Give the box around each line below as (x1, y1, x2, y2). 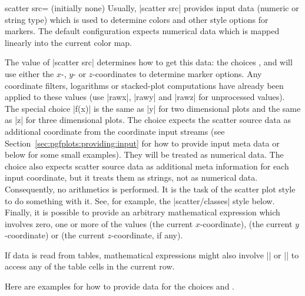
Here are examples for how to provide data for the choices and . (5, 280, 234, 292)
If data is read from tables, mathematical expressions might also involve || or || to (5, 248, 299, 261)
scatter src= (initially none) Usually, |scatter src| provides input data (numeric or (5, 2, 299, 14)
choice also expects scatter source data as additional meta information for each (5, 159, 289, 172)
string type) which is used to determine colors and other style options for (5, 13, 268, 25)
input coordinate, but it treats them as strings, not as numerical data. (5, 171, 258, 184)
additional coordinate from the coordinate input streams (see (5, 125, 225, 137)
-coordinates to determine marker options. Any (92, 67, 262, 79)
